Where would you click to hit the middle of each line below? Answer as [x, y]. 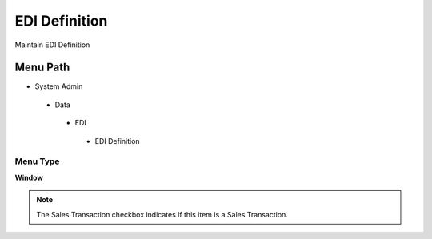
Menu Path [42, 68]
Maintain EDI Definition [52, 45]
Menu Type [37, 161]
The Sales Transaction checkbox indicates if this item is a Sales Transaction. [162, 214]
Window [29, 177]
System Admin [59, 86]
